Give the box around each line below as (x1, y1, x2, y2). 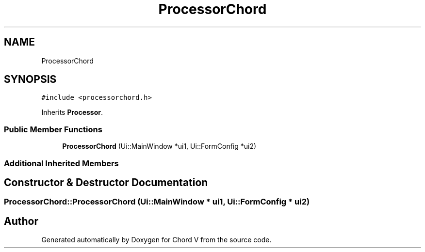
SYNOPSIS (4, 73, 57, 86)
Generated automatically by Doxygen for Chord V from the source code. (41, 236, 272, 244)
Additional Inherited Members (4, 158, 119, 168)
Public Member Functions (4, 124, 102, 134)
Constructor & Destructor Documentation (4, 176, 208, 189)
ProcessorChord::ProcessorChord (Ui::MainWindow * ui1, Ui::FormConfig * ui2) (4, 197, 310, 207)
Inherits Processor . (41, 108, 103, 117)
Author (4, 215, 38, 227)
